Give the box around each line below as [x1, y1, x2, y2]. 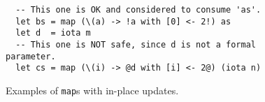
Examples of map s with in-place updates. [6, 82, 179, 97]
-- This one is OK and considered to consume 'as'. [15, 5, 262, 15]
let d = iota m [15, 28, 91, 38]
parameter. [6, 51, 56, 61]
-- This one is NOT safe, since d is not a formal [15, 39, 256, 50]
